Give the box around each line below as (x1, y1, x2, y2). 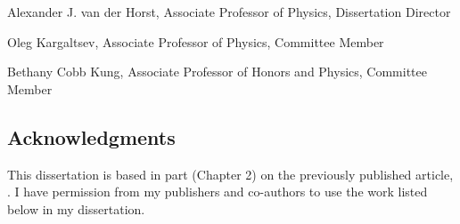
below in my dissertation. (7, 199, 145, 218)
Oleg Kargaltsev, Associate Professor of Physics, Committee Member (7, 32, 384, 51)
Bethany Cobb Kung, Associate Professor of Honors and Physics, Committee (7, 62, 428, 81)
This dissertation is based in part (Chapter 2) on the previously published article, (7, 164, 454, 183)
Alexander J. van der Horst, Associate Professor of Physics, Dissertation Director (7, 3, 451, 20)
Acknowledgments (7, 123, 176, 150)
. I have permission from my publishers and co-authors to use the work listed (7, 182, 428, 201)
